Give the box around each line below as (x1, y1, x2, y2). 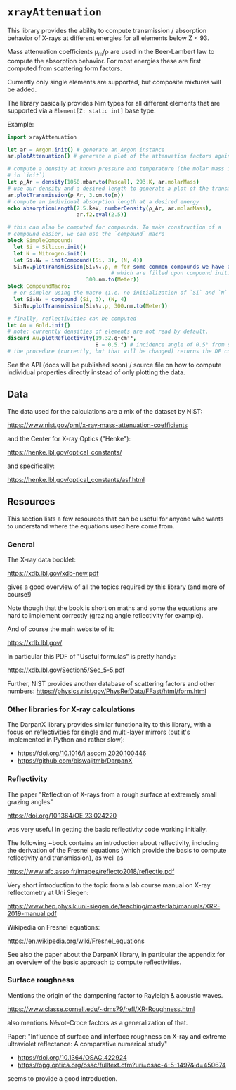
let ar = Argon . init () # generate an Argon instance (7, 146, 165, 153)
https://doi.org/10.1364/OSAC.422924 (17, 1053, 128, 1061)
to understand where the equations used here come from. (7, 521, 175, 530)
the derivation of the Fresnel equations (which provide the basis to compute (7, 846, 227, 854)
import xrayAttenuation (7, 133, 77, 141)
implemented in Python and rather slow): (7, 735, 125, 744)
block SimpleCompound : (7, 237, 74, 244)
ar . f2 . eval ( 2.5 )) (76, 211, 128, 218)
